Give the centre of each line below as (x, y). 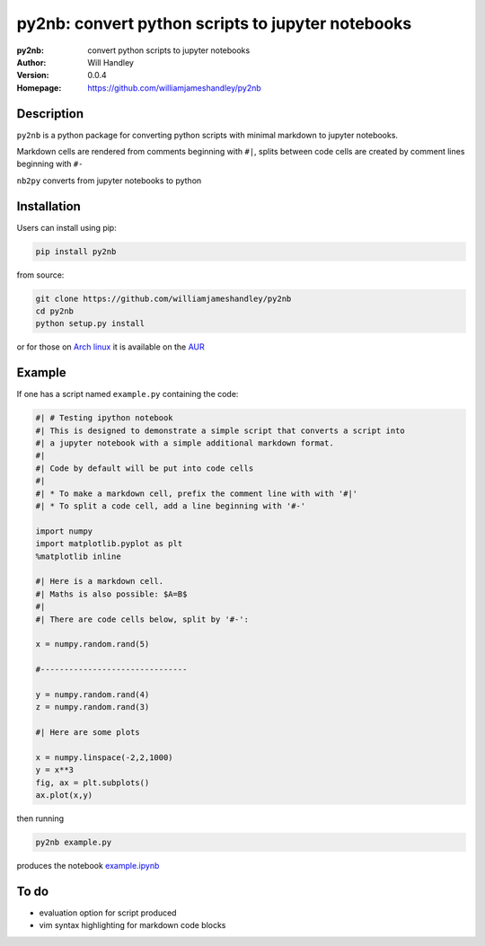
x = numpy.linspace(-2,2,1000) (105, 757)
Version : (33, 75)
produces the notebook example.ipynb (88, 865)
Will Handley (111, 62)
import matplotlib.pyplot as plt (109, 544)
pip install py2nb (76, 251)
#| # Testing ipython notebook (105, 418)
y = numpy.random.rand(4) (93, 694)
